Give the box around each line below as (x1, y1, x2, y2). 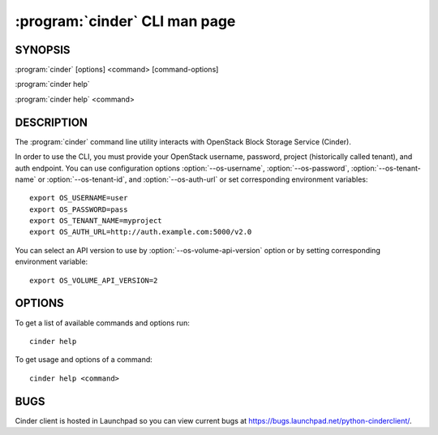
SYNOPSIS (15, 43, 71, 57)
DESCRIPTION (15, 115, 88, 129)
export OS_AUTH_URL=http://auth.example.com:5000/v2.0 (29, 227, 252, 237)
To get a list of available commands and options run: (15, 317, 190, 328)
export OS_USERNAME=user (29, 193, 128, 203)
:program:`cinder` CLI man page (15, 12, 236, 30)
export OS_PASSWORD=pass (29, 205, 128, 214)
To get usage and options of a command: (15, 355, 153, 364)
